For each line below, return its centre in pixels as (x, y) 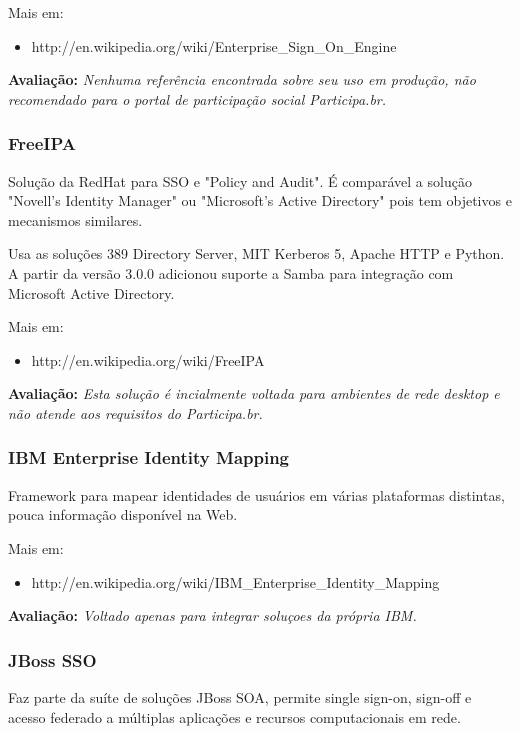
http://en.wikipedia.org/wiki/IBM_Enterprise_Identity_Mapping (235, 581)
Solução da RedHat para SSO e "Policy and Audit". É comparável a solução (240, 180)
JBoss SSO (52, 659)
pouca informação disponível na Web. (123, 514)
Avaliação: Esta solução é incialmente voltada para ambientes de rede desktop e (254, 393)
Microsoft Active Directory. (91, 292)
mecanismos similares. (75, 219)
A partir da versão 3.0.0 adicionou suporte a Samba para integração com (231, 272)
